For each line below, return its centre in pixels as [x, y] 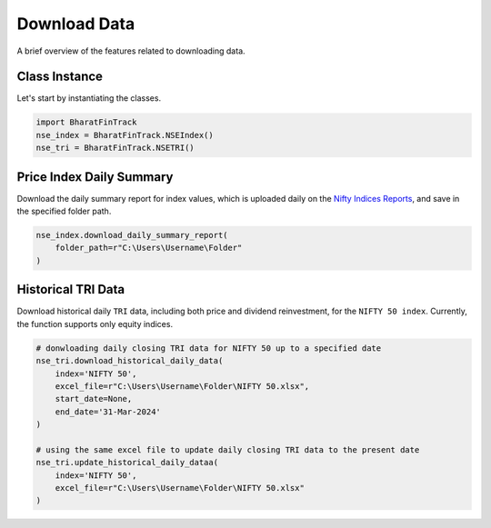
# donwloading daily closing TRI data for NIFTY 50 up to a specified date [209, 348]
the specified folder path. [64, 211]
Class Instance [60, 77]
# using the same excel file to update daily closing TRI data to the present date [228, 449]
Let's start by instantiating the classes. [89, 98]
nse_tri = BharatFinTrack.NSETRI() [115, 148]
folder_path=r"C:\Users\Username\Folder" [149, 248]
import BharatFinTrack [86, 122]
